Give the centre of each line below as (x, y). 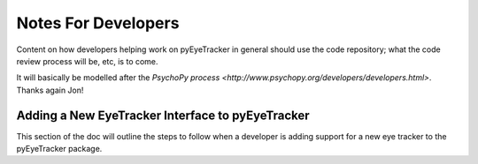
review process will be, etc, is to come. (87, 61)
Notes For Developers (98, 23)
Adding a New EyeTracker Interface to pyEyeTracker (163, 115)
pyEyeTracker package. (59, 149)
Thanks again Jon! (50, 90)
